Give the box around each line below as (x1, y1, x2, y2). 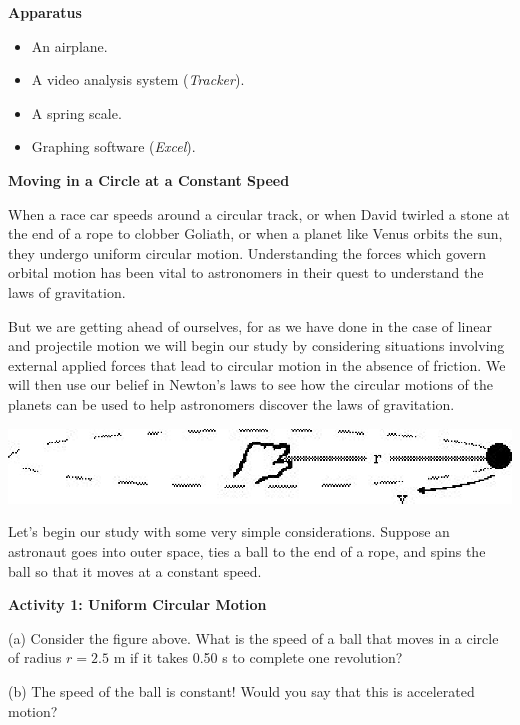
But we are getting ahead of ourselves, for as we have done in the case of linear (8, 315, 492, 336)
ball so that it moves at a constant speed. (8, 560, 262, 581)
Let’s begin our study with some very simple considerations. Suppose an (8, 521, 450, 542)
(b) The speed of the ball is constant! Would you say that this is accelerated (8, 680, 475, 701)
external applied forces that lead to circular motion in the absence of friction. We (8, 354, 506, 375)
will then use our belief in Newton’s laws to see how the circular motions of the (8, 374, 494, 395)
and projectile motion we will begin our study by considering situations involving (8, 335, 505, 356)
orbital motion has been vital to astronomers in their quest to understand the (8, 262, 484, 283)
